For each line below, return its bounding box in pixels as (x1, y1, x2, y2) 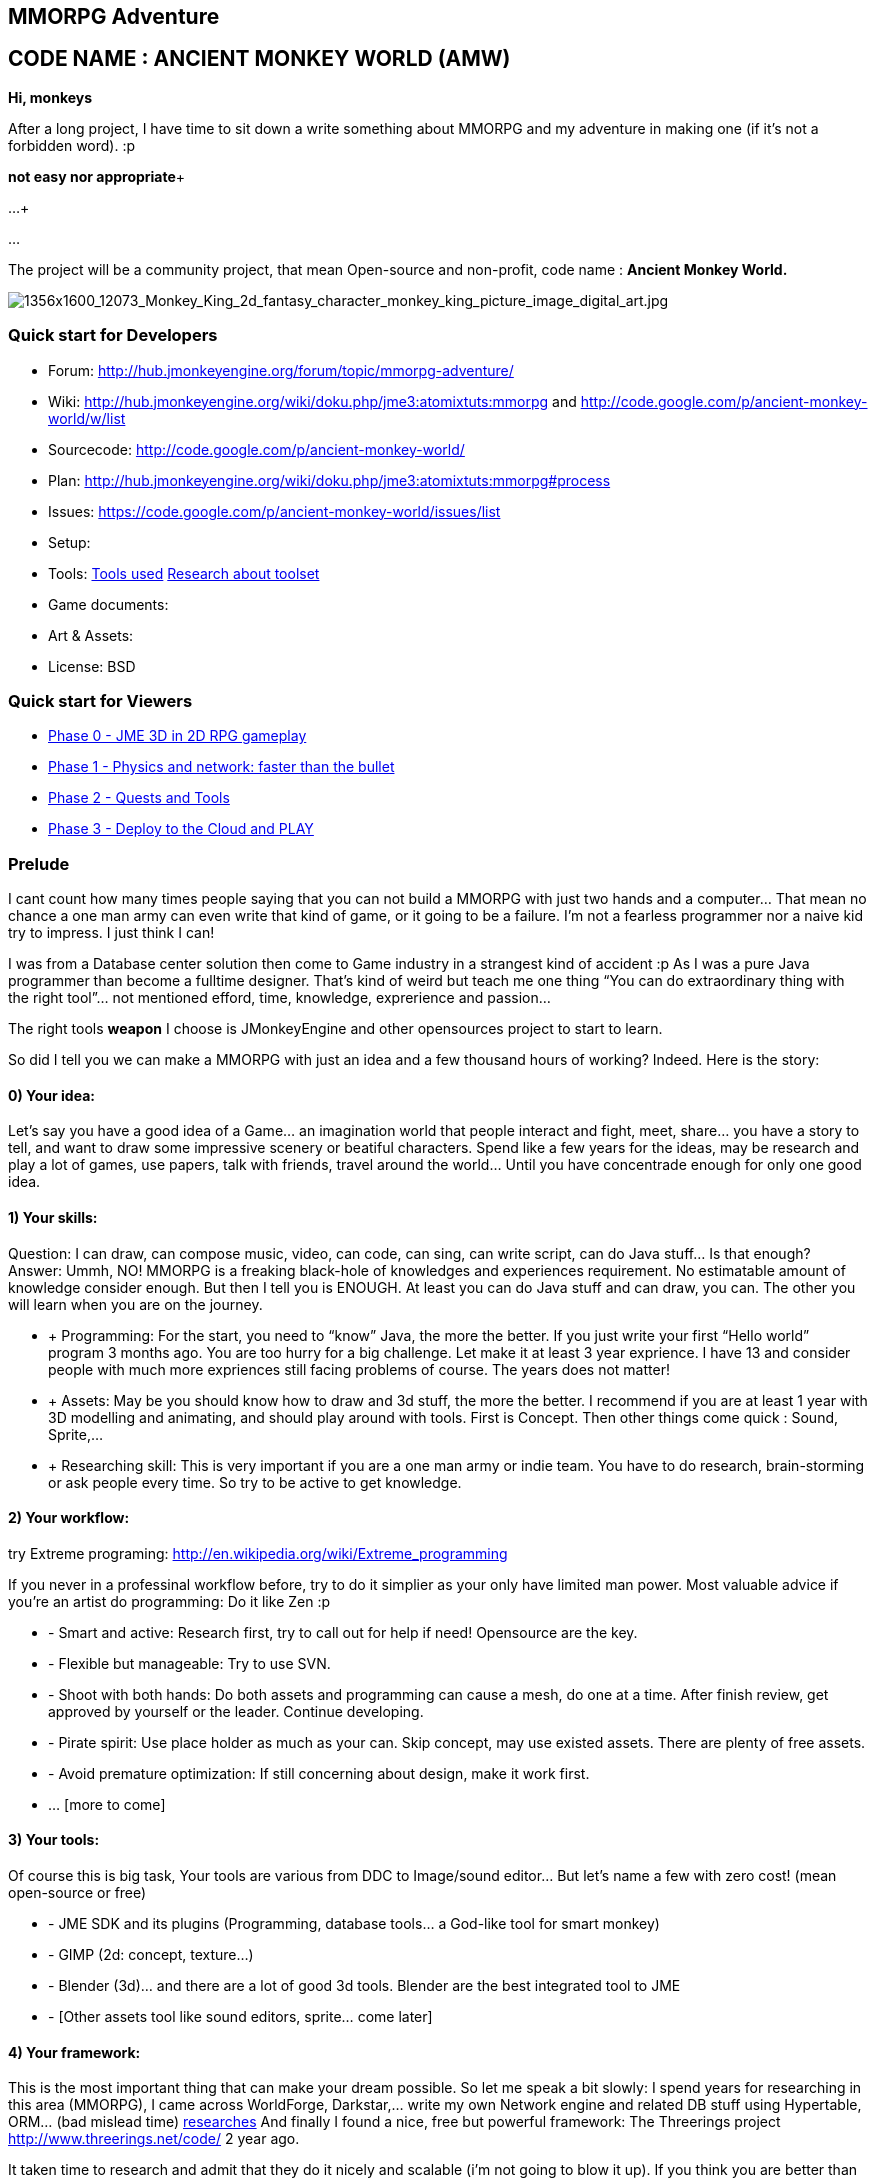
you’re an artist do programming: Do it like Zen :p (8, 1592, 331, 1610)
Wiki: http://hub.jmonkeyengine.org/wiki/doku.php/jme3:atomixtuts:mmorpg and (48, 392, 577, 410)
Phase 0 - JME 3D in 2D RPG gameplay (48, 727, 307, 745)
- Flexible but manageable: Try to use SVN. (48, 1654, 331, 1672)
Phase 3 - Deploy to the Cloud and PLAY (48, 820, 314, 838)
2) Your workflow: (8, 1509, 130, 1527)
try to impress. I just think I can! (8, 924, 215, 942)
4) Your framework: (8, 2043, 141, 2061)
